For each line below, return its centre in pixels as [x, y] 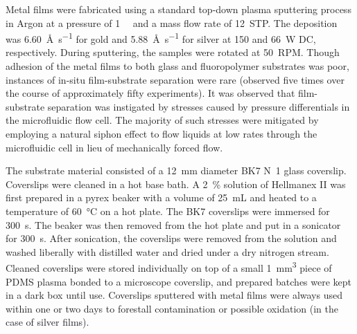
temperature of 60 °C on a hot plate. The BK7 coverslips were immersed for [168, 211]
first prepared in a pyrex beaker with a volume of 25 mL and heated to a [161, 197]
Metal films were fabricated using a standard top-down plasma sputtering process [178, 9]
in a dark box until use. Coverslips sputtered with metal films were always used [174, 295]
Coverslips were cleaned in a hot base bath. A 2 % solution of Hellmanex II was [176, 184]
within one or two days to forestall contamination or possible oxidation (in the [172, 308]
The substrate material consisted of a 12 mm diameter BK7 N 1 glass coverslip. [176, 170]
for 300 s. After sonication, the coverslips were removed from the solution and [171, 238]
